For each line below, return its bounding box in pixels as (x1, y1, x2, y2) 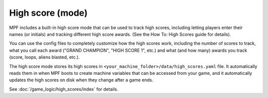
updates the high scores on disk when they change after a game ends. (9, 77, 153, 83)
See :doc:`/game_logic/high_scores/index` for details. (9, 86, 119, 92)
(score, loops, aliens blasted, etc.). (9, 54, 80, 60)
